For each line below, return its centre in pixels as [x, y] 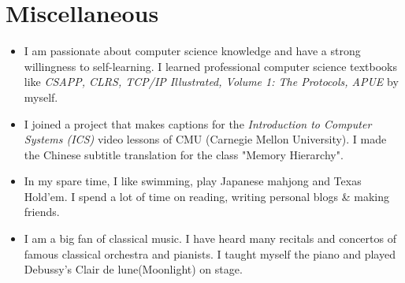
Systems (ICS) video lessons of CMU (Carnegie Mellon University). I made [205, 139]
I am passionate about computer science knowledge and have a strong [192, 51]
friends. [42, 212]
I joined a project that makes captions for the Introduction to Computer [198, 123]
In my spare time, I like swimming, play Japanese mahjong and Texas [193, 181]
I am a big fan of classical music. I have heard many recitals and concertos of [210, 238]
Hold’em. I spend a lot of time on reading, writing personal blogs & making [206, 196]
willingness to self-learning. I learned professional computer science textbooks [210, 66]
